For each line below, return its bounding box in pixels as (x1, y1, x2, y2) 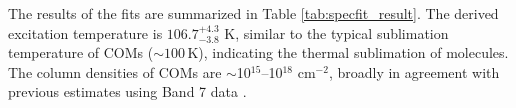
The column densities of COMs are (8, 61, 222, 82)
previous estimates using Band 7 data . (8, 81, 247, 102)
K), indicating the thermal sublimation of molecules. (187, 42, 509, 63)
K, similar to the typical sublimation (224, 22, 449, 43)
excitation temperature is (8, 22, 163, 43)
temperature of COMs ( (8, 42, 154, 63)
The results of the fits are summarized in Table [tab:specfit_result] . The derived (8, 3, 499, 23)
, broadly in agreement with (328, 61, 500, 82)
